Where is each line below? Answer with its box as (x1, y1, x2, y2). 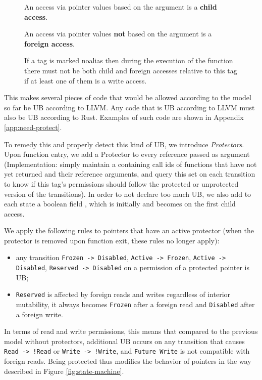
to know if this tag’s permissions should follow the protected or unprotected (4, 178, 239, 189)
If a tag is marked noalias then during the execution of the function (24, 55, 233, 66)
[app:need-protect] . (4, 121, 62, 132)
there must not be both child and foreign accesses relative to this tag (24, 65, 237, 75)
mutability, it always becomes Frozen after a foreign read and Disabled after (16, 299, 255, 310)
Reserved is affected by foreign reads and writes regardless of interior (16, 289, 231, 300)
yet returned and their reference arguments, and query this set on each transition (4, 168, 255, 179)
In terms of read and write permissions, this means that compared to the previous (4, 326, 258, 336)
